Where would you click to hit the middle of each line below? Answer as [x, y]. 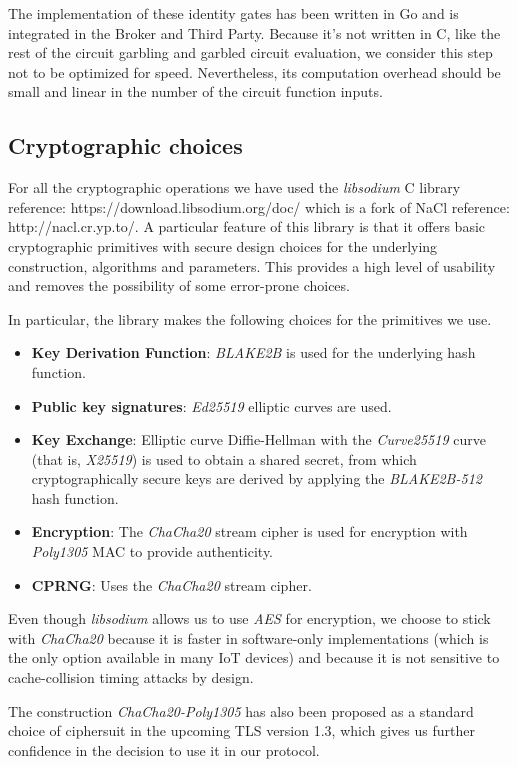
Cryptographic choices [125, 145]
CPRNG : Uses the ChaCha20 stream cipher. [171, 584]
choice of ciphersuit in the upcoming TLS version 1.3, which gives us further [241, 730]
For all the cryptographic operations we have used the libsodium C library [234, 187]
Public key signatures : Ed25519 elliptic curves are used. [211, 405]
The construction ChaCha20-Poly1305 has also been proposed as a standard [241, 710]
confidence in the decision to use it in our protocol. [164, 749]
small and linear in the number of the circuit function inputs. [195, 91]
